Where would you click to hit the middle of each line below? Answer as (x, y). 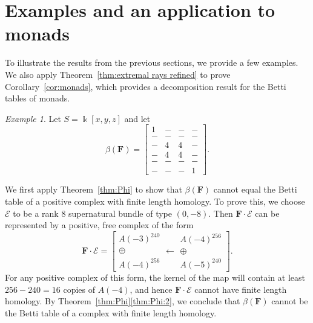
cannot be (290, 301)
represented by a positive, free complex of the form (99, 225)
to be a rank (36, 213)
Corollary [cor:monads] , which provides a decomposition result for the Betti (146, 86)
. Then (221, 213)
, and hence (151, 289)
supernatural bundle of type (120, 213)
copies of (79, 289)
